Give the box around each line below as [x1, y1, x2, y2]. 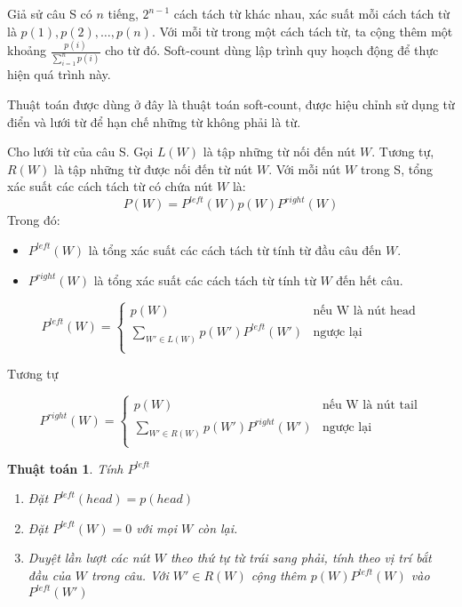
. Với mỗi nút [268, 159, 341, 178]
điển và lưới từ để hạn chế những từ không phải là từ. [7, 112, 301, 131]
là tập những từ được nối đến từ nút [53, 159, 253, 178]
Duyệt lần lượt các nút [28, 548, 150, 567]
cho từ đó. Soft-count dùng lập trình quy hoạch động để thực [105, 41, 439, 60]
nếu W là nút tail [322, 399, 418, 412]
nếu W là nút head [313, 305, 416, 318]
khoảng [7, 41, 46, 60]
